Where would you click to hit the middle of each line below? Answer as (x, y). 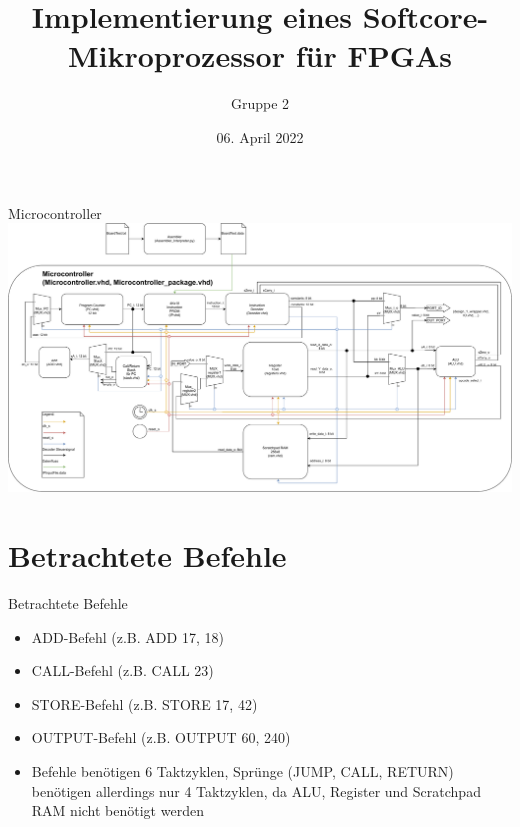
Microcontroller (55, 212)
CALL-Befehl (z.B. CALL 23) (122, 670)
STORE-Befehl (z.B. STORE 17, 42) (144, 703)
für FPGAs (374, 55)
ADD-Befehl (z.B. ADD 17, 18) (127, 636)
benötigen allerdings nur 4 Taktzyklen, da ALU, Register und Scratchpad (256, 790)
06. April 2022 (260, 136)
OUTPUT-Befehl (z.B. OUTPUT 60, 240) (161, 737)
